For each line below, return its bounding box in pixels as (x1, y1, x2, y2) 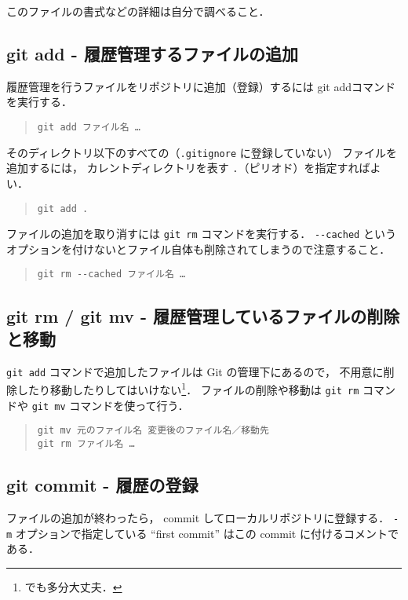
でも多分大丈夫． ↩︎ (24, 578, 122, 595)
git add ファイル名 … (37, 121, 140, 133)
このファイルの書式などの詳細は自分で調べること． (6, 3, 270, 19)
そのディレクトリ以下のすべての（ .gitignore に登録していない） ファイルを (6, 144, 397, 160)
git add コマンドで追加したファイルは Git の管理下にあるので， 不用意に (6, 363, 384, 379)
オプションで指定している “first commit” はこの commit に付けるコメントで (15, 525, 399, 541)
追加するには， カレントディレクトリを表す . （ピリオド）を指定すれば (6, 159, 370, 176)
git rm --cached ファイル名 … (37, 269, 186, 280)
